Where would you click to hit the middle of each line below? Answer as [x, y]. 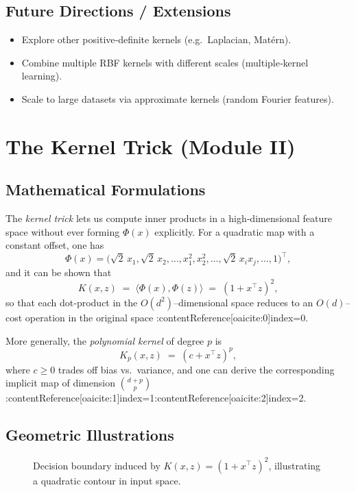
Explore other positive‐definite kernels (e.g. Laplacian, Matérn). [156, 39]
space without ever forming [63, 231]
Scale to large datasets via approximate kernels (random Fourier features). [178, 98]
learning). [42, 76]
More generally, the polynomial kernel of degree [105, 340]
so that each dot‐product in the [72, 302]
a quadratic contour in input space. [107, 480]
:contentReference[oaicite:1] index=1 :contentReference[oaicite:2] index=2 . [156, 398]
